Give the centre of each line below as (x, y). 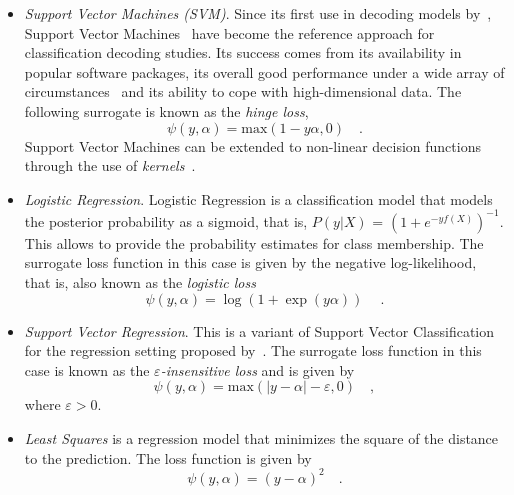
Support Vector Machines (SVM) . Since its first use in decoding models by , (258, 13)
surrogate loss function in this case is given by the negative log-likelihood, (250, 262)
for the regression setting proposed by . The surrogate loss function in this (253, 350)
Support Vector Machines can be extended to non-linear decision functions (252, 145)
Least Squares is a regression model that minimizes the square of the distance (261, 438)
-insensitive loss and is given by (257, 369)
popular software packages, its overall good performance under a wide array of (264, 71)
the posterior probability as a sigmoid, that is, (166, 220)
